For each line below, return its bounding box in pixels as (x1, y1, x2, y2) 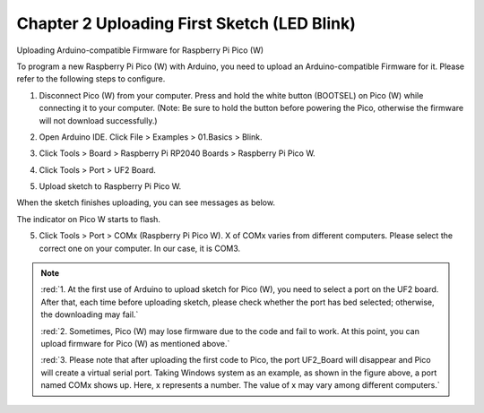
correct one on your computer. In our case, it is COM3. (39, 243, 241, 254)
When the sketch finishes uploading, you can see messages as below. (16, 197, 275, 208)
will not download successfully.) (39, 115, 158, 125)
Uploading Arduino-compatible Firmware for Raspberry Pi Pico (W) (16, 45, 264, 56)
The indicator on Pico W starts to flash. (16, 213, 161, 224)
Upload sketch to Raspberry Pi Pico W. (39, 181, 182, 192)
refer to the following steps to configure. (16, 73, 166, 84)
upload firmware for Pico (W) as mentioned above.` (40, 338, 230, 348)
